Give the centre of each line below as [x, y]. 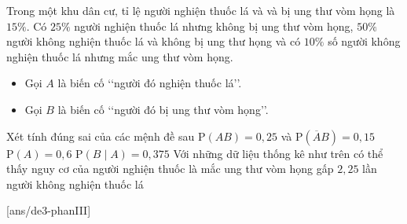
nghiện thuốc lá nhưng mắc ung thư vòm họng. [120, 56]
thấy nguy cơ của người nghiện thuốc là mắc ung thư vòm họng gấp [170, 169]
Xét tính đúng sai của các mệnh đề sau [101, 136]
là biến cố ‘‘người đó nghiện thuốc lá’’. [150, 83]
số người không [364, 41]
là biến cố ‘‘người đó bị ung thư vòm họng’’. [163, 109]
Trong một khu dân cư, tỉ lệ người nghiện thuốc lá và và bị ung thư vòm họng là [201, 10]
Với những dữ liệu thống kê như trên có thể [278, 153]
